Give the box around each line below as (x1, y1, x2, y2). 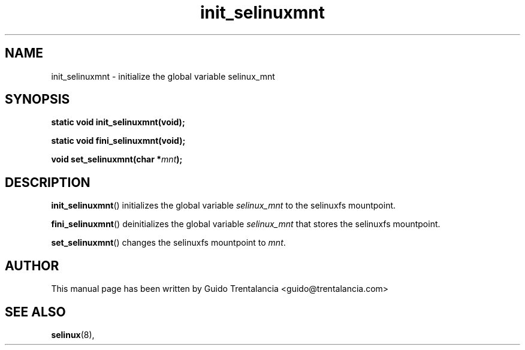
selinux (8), (51, 329, 95, 340)
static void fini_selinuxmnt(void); (51, 135, 186, 146)
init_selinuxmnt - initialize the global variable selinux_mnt (51, 71, 275, 82)
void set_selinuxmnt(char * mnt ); (51, 154, 183, 165)
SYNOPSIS (5, 92, 70, 107)
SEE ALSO (5, 304, 66, 319)
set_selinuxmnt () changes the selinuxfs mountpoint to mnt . (51, 237, 286, 248)
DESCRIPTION (5, 174, 90, 190)
